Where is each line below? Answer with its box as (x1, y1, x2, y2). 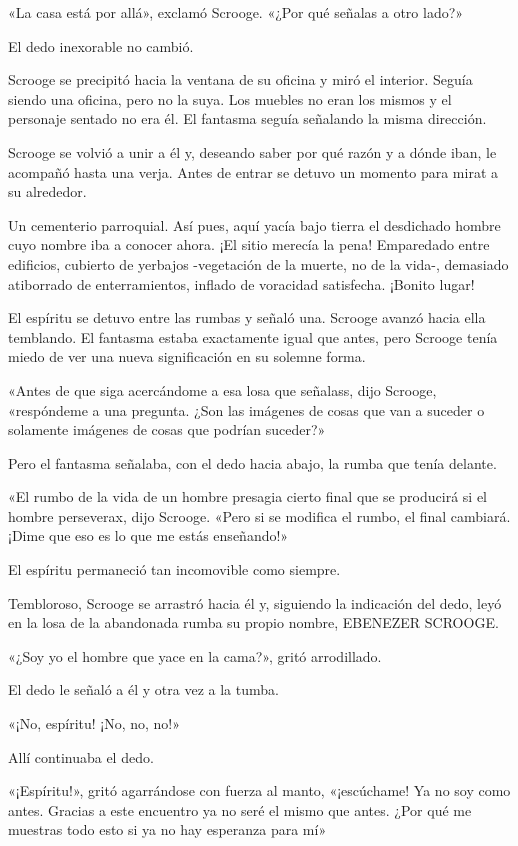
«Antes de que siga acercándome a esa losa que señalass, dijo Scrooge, (8, 379, 437, 400)
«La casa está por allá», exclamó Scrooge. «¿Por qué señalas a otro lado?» (8, 2, 464, 22)
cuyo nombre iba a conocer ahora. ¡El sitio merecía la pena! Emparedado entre (8, 234, 490, 255)
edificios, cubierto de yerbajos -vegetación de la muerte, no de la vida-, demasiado (8, 253, 509, 274)
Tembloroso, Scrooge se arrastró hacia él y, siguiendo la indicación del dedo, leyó (8, 592, 502, 613)
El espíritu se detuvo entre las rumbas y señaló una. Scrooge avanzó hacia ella (8, 307, 486, 328)
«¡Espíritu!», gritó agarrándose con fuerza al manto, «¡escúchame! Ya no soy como (8, 780, 511, 801)
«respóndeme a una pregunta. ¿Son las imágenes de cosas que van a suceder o (8, 399, 485, 420)
